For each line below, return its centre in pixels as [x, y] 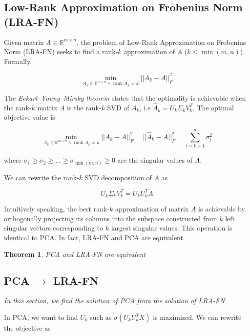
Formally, [18, 61]
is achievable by [222, 209]
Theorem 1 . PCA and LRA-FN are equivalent [75, 254]
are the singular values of [155, 160]
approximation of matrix [152, 209]
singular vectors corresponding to [54, 228]
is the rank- [84, 107]
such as [101, 317]
